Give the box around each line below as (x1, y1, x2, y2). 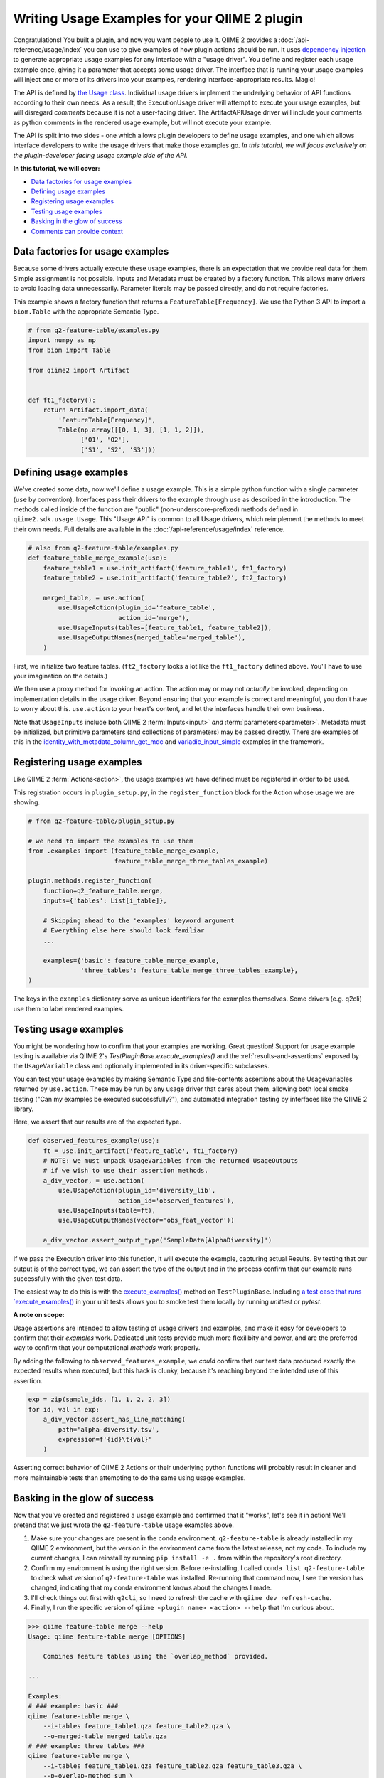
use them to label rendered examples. (13, 1004, 124, 1013)
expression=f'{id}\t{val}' (58, 1435, 152, 1444)
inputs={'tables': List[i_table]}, (43, 897, 167, 905)
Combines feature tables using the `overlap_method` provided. (43, 1652, 269, 1661)
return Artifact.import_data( (43, 406, 149, 414)
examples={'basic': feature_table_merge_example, (43, 957, 220, 964)
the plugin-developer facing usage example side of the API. (13, 151, 188, 159)
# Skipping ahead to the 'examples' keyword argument (43, 916, 235, 925)
